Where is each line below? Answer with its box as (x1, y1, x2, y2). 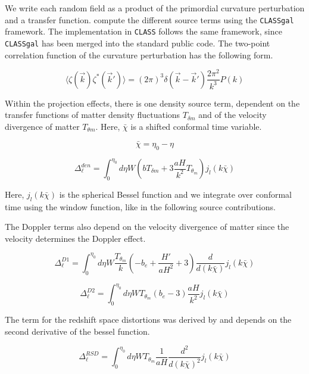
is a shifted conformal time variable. (130, 120, 262, 132)
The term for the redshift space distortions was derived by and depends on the (5, 313, 292, 325)
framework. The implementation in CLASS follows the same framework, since (5, 25, 282, 38)
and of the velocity (198, 108, 267, 121)
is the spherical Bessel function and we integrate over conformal (59, 188, 292, 200)
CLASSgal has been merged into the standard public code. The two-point (5, 36, 270, 49)
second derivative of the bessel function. (5, 325, 150, 337)
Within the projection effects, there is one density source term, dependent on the (5, 96, 300, 109)
